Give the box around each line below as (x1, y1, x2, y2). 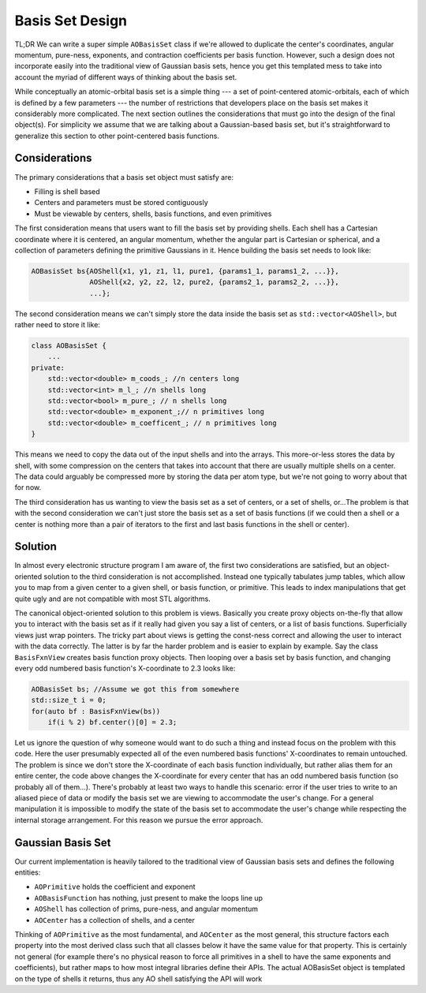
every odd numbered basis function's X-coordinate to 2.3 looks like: (14, 663, 236, 673)
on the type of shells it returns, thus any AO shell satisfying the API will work (14, 974, 263, 984)
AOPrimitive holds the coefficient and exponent (34, 882, 196, 891)
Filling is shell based (34, 186, 100, 196)
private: (31, 363, 65, 372)
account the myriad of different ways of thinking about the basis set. (14, 72, 237, 82)
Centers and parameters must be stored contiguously (34, 198, 208, 207)
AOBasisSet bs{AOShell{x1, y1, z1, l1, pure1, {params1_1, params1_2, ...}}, (31, 267, 339, 275)
